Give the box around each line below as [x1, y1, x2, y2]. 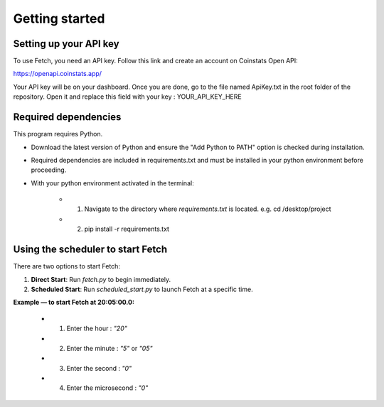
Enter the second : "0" [66, 364, 132, 372]
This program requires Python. [13, 130, 103, 139]
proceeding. [31, 165, 67, 174]
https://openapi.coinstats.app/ [13, 70, 102, 78]
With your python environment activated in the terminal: [31, 178, 195, 188]
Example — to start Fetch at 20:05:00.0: [13, 298, 135, 307]
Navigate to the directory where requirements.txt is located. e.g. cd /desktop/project [84, 205, 331, 213]
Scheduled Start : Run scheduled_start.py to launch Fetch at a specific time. [31, 285, 253, 293]
